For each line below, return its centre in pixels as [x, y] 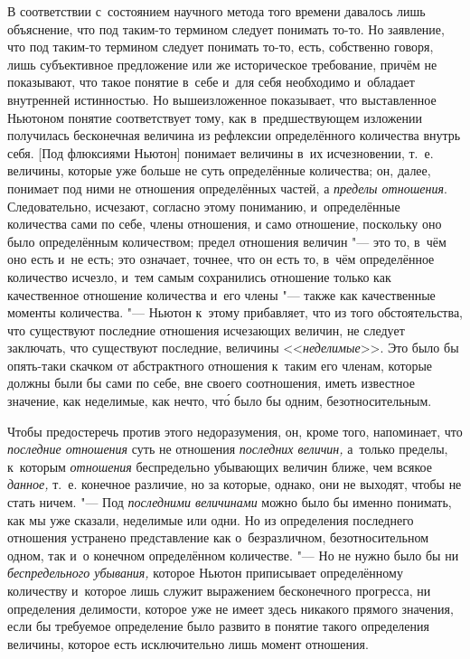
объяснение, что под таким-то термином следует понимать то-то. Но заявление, [226, 28]
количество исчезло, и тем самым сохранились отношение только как [199, 276]
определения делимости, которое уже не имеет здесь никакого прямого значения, [230, 608]
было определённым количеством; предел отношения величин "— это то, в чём [227, 241]
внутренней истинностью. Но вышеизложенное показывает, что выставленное [222, 99]
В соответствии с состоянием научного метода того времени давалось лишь [216, 11]
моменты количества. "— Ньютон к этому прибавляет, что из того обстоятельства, [235, 312]
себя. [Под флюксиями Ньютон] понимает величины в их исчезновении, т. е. [221, 152]
